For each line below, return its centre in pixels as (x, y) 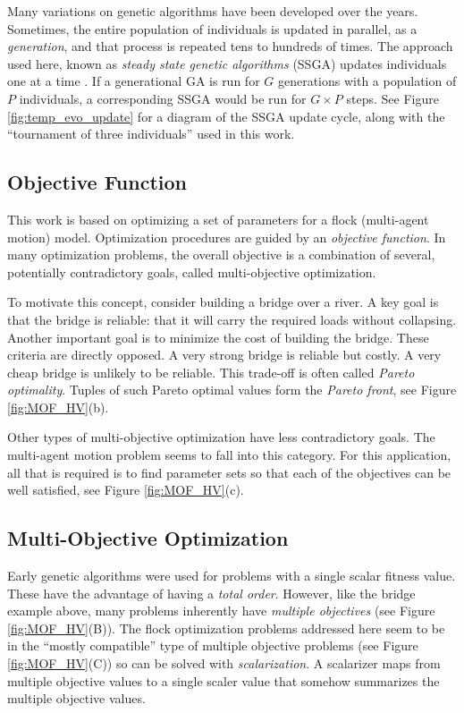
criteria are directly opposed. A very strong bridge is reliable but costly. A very (224, 355)
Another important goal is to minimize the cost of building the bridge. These (218, 337)
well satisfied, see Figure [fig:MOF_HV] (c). (126, 490)
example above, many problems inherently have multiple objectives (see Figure (221, 611)
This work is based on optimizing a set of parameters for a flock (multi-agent (218, 219)
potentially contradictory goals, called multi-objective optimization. (192, 272)
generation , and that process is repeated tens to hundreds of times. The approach (230, 46)
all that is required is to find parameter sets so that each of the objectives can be (229, 472)
